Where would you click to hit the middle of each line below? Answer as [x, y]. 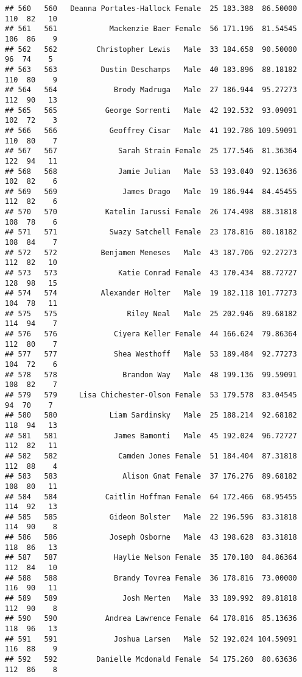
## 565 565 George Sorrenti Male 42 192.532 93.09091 [151, 110]
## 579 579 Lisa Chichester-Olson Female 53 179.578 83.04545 [151, 395]
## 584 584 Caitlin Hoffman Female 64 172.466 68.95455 [151, 497]
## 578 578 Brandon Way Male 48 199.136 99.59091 [151, 375]
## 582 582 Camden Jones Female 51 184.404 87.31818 [151, 456]
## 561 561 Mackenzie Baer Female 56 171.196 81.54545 [151, 29]
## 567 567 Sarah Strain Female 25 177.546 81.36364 [151, 151]
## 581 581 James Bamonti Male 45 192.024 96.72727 [151, 436]
